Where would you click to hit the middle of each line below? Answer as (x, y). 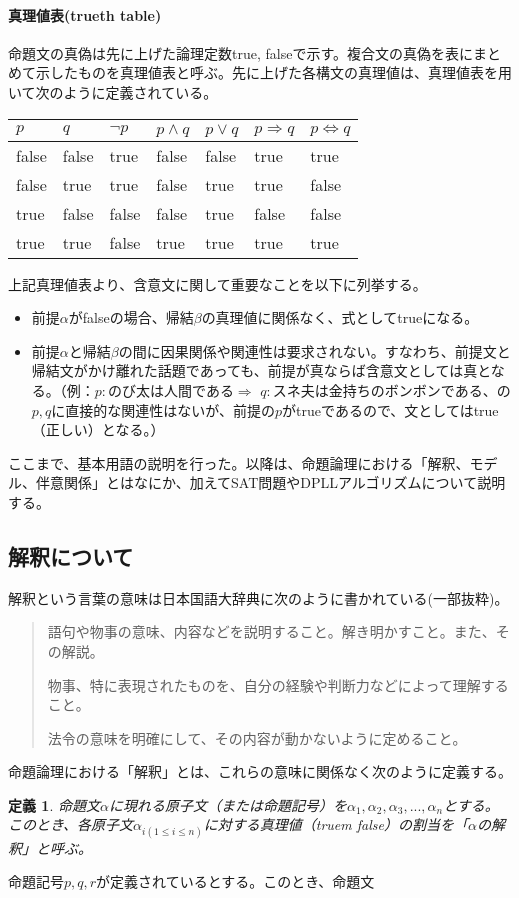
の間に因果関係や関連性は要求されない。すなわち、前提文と (314, 350)
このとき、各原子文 (71, 824)
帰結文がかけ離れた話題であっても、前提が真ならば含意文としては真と (261, 370)
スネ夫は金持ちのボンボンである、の (391, 389)
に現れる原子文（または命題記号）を (227, 804)
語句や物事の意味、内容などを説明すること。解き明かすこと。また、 (271, 631)
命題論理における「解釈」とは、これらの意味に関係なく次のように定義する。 (260, 771)
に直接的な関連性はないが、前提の (163, 409)
